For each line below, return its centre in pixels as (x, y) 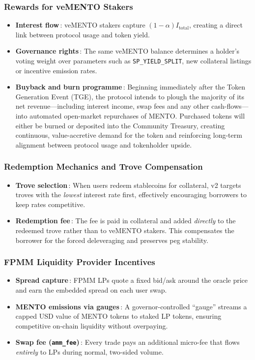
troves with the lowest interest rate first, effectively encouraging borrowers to (131, 195)
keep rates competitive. (50, 204)
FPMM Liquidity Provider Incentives (80, 262)
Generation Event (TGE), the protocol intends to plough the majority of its (130, 96)
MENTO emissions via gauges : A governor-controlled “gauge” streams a (131, 306)
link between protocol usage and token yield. (83, 34)
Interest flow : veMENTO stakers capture (80, 25)
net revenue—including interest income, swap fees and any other (112, 106)
